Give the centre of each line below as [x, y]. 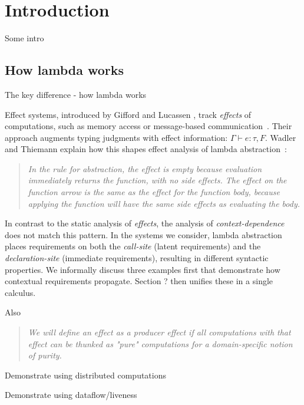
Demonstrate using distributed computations [85, 375]
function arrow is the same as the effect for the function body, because [154, 192]
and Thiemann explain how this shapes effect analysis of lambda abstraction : [146, 149]
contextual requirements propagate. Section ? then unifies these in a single [139, 281]
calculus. [20, 292]
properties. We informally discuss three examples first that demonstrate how [143, 269]
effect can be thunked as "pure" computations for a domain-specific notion [160, 343]
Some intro [24, 38]
